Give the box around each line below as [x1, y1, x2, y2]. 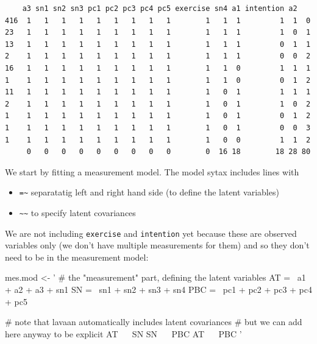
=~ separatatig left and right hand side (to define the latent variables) [19, 186, 279, 198]
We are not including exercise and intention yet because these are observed [5, 226, 297, 239]
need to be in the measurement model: [5, 250, 149, 263]
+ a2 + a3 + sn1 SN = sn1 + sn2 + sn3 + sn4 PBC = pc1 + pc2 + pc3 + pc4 [5, 283, 312, 296]
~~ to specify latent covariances [19, 206, 136, 219]
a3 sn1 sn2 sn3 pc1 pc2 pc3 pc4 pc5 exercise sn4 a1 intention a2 [22, 4, 297, 13]
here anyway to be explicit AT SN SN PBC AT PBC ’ [5, 327, 242, 340]
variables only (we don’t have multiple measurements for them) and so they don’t [5, 239, 310, 251]
